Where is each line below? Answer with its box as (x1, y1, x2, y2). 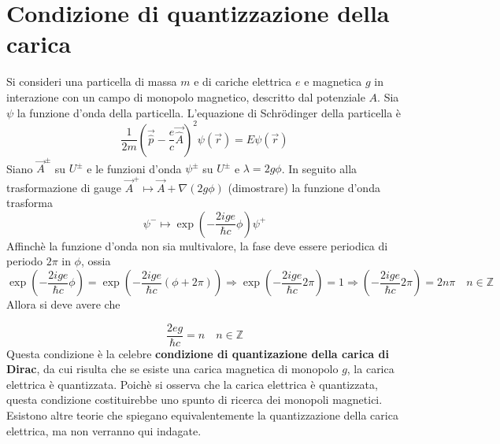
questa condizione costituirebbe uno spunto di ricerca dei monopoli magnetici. (6, 391, 383, 408)
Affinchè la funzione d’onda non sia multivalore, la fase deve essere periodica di (6, 237, 388, 253)
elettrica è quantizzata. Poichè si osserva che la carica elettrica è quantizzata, (6, 376, 378, 392)
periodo (6, 253, 43, 269)
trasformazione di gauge (6, 179, 121, 195)
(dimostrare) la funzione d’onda (228, 179, 380, 195)
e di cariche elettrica (194, 73, 292, 90)
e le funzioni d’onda (87, 160, 182, 176)
